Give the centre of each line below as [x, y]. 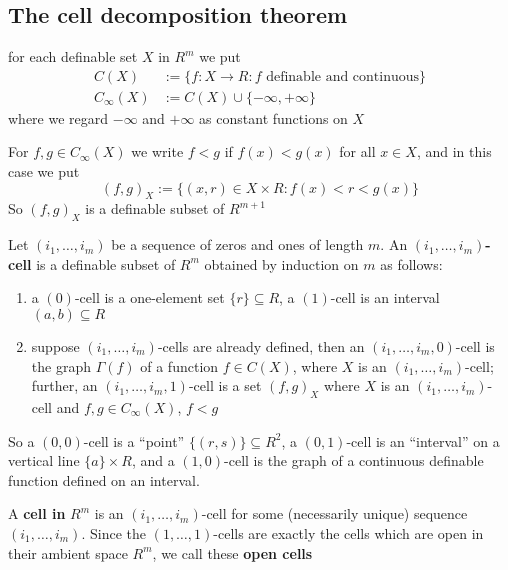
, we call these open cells [232, 552]
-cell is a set [225, 385]
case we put [44, 171]
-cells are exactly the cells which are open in [348, 532]
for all [357, 151]
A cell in [37, 513]
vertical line [44, 460]
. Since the [113, 532]
